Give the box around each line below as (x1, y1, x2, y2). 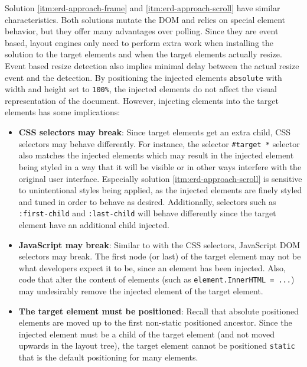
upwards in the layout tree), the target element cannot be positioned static (18, 339, 295, 352)
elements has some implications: (5, 106, 120, 118)
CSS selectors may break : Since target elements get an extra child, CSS (18, 126, 291, 138)
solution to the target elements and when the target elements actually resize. (5, 48, 282, 60)
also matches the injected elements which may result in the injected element (18, 149, 294, 161)
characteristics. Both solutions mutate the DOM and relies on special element (5, 13, 286, 25)
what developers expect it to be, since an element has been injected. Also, (18, 261, 286, 274)
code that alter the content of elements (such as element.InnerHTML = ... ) (18, 273, 295, 285)
